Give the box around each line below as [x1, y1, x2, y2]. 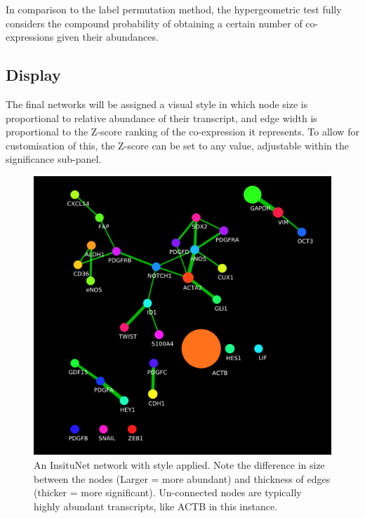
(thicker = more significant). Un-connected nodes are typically [34, 485, 302, 500]
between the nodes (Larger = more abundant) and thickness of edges [34, 471, 331, 486]
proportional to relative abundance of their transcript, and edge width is [6, 110, 317, 125]
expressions [6, 29, 54, 44]
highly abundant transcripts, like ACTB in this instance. [34, 498, 278, 513]
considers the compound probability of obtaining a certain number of [6, 15, 303, 30]
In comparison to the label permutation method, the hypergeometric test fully [6, 2, 342, 16]
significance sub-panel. [6, 152, 102, 166]
